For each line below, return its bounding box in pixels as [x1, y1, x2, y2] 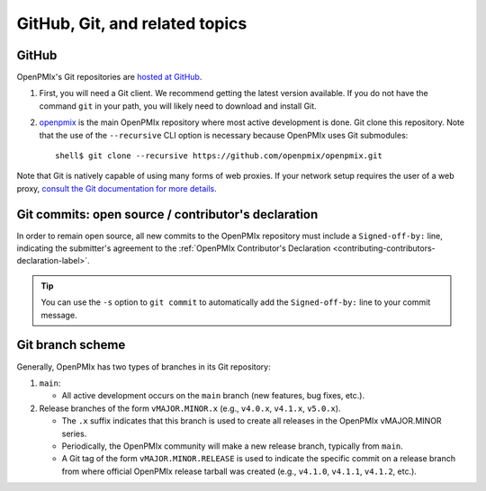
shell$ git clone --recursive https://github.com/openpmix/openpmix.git [55, 151, 382, 161]
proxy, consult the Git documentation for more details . [16, 183, 217, 193]
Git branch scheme [16, 337, 126, 353]
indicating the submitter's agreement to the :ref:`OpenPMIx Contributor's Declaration [16, 243, 331, 254]
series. [61, 428, 87, 439]
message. [40, 309, 77, 320]
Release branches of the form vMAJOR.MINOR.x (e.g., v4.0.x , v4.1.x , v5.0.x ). [39, 403, 341, 414]
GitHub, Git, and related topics [16, 13, 247, 33]
